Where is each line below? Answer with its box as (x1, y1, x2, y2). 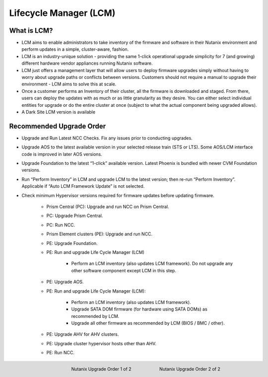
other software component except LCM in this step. (71, 267, 176, 273)
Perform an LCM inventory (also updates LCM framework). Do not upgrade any (71, 261, 233, 267)
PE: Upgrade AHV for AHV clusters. (46, 331, 119, 337)
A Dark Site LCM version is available (21, 109, 96, 115)
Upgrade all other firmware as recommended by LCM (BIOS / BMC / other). (71, 320, 225, 326)
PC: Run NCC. (46, 222, 75, 228)
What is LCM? (9, 26, 53, 35)
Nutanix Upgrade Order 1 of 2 (71, 366, 132, 372)
